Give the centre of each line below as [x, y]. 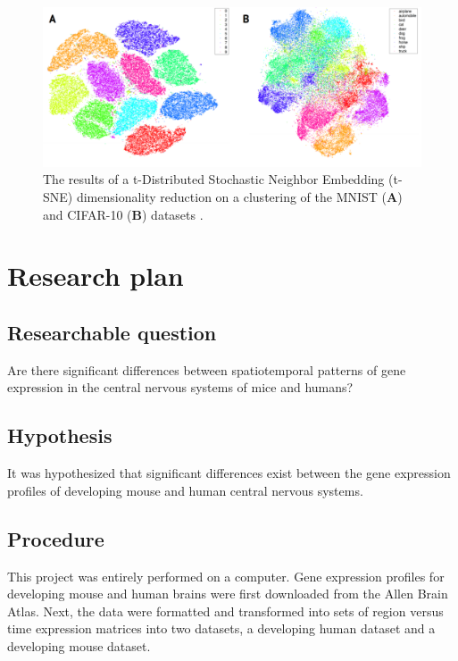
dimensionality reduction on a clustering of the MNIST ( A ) [239, 197]
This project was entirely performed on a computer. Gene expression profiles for [226, 576]
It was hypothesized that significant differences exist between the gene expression [229, 473]
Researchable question [112, 333]
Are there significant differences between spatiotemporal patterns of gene [207, 369]
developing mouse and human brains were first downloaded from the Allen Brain [228, 594]
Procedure [56, 538]
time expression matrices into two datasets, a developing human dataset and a [221, 628]
